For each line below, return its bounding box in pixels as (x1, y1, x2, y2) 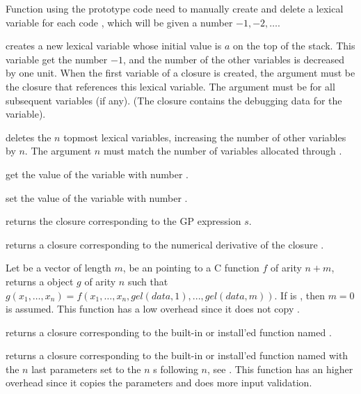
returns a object (6, 274, 74, 288)
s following (153, 361, 198, 376)
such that (127, 274, 168, 288)
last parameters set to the (31, 361, 141, 376)
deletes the (6, 129, 51, 144)
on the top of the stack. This (232, 38, 355, 53)
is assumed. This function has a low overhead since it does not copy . (6, 301, 300, 316)
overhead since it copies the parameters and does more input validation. (6, 375, 312, 390)
